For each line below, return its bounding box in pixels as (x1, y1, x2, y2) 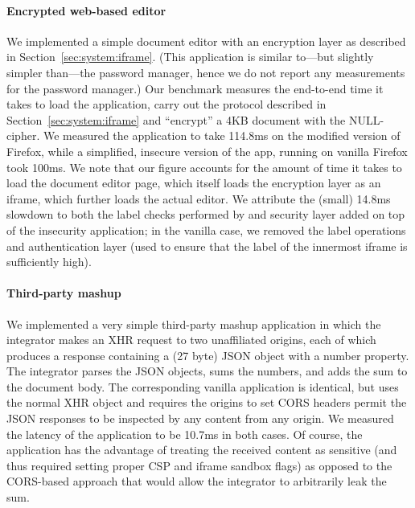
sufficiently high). (6, 253, 92, 270)
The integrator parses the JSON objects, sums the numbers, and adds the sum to (6, 363, 408, 379)
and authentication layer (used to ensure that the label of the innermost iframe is (6, 237, 408, 254)
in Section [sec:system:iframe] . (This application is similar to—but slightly (6, 48, 374, 65)
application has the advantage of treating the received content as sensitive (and (6, 441, 397, 458)
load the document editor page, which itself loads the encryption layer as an (6, 174, 381, 191)
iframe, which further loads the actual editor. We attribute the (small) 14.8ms (6, 190, 391, 207)
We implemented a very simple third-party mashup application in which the (6, 315, 381, 332)
